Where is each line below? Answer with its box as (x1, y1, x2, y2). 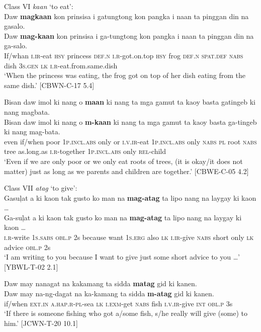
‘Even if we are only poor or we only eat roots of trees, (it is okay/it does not (4, 155, 243, 166)
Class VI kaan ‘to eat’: (4, 1, 73, 11)
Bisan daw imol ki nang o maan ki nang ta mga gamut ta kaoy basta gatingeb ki (4, 97, 255, 107)
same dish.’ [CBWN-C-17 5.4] (4, 79, 95, 90)
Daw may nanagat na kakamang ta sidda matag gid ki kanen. (4, 278, 197, 289)
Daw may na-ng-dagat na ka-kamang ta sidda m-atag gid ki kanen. (4, 288, 214, 299)
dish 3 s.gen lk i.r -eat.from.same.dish (4, 60, 118, 70)
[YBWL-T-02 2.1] (4, 261, 58, 272)
